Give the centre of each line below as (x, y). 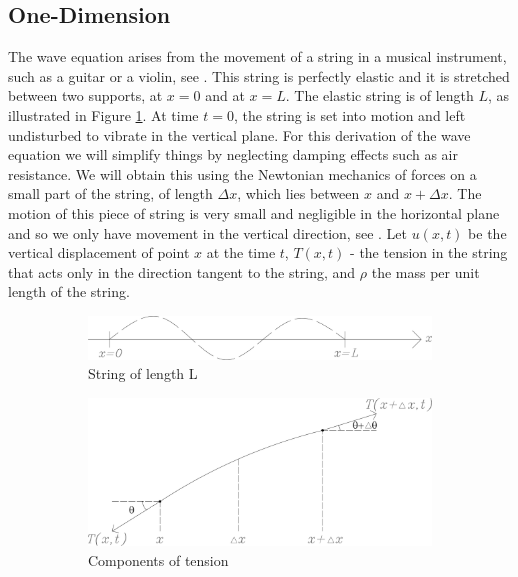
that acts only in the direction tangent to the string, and (182, 271)
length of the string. (69, 291)
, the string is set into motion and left (349, 114)
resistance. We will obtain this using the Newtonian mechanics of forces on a (242, 173)
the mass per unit (425, 271)
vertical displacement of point (99, 252)
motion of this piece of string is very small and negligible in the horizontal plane (254, 212)
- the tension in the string (429, 252)
